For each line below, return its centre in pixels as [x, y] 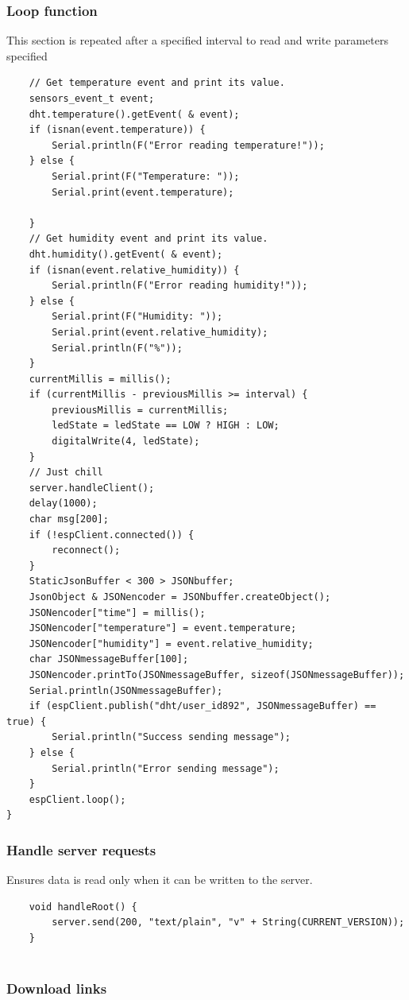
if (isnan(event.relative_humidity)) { [134, 270]
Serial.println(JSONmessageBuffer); [126, 690]
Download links [57, 988]
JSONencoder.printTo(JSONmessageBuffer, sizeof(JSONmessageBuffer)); [217, 674]
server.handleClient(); [92, 488]
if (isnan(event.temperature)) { [117, 130]
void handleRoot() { [83, 907]
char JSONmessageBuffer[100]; [109, 659]
